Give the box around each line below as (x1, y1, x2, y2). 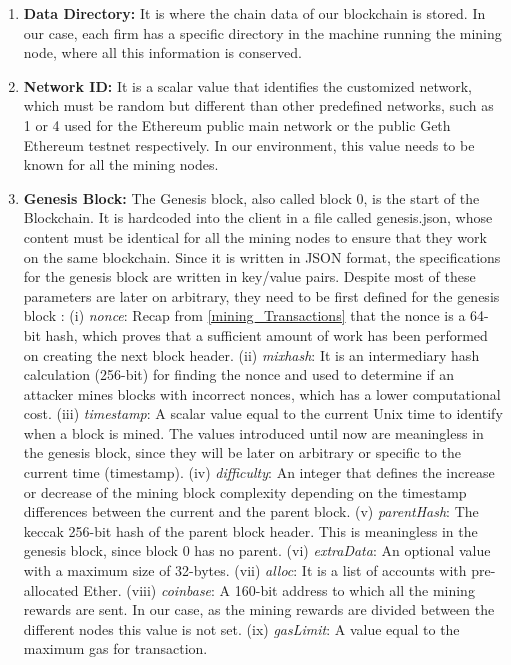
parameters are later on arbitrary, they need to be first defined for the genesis (23, 285, 500, 306)
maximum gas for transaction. (23, 638, 208, 659)
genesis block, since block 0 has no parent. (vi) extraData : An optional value (23, 540, 491, 561)
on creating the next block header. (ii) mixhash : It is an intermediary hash (23, 344, 480, 365)
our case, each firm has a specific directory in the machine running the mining (23, 22, 502, 43)
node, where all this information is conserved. (23, 42, 302, 63)
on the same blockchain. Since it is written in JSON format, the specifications (23, 246, 501, 267)
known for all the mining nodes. (23, 154, 219, 175)
